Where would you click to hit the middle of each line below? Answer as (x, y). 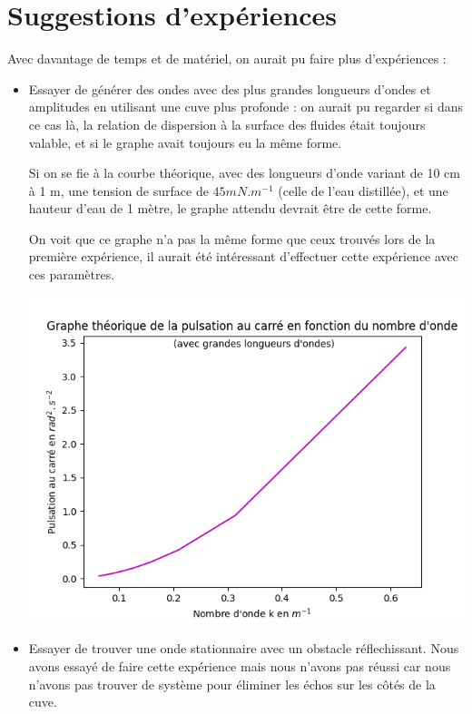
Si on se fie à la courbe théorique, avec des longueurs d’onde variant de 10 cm (244, 173)
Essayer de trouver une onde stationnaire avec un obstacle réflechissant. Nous (244, 648)
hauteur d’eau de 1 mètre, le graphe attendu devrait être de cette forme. (230, 208)
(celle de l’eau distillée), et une (363, 190)
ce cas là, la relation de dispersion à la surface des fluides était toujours (227, 124)
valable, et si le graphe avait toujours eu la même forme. (185, 142)
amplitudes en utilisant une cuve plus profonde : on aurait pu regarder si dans (246, 107)
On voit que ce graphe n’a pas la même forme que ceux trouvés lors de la (232, 238)
